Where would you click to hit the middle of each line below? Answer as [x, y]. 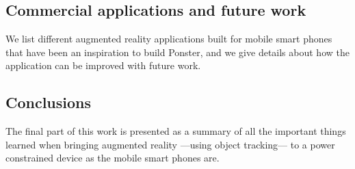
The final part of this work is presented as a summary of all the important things [176, 131]
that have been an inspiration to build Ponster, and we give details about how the [177, 52]
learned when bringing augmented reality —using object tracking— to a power [170, 144]
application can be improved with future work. [103, 65]
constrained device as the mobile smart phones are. [113, 158]
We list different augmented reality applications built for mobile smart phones [169, 39]
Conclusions [49, 102]
